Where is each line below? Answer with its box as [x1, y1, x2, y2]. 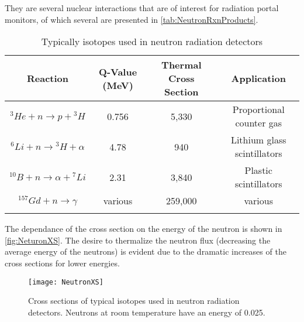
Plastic [244, 163, 272, 177]
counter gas [235, 116, 282, 130]
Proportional [232, 102, 285, 117]
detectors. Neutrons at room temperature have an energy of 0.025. [28, 306, 265, 318]
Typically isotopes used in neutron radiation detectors [41, 35, 263, 49]
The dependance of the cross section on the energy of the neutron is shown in [5, 222, 282, 235]
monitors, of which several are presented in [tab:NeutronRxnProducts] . [5, 13, 258, 25]
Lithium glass [230, 133, 286, 147]
